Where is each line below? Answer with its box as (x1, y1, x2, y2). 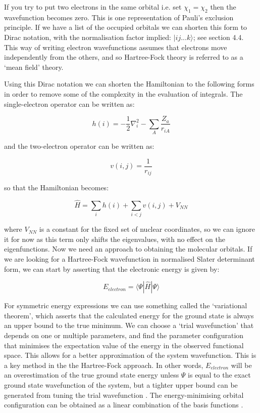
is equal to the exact (188, 369, 251, 380)
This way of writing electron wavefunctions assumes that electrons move (4, 42, 227, 52)
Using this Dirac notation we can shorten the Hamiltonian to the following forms (4, 78, 254, 89)
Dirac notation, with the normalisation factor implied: (4, 31, 171, 42)
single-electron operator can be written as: (4, 98, 135, 109)
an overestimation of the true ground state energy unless (4, 369, 179, 380)
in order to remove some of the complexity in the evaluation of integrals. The (4, 88, 243, 99)
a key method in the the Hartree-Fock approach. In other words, (4, 359, 203, 370)
